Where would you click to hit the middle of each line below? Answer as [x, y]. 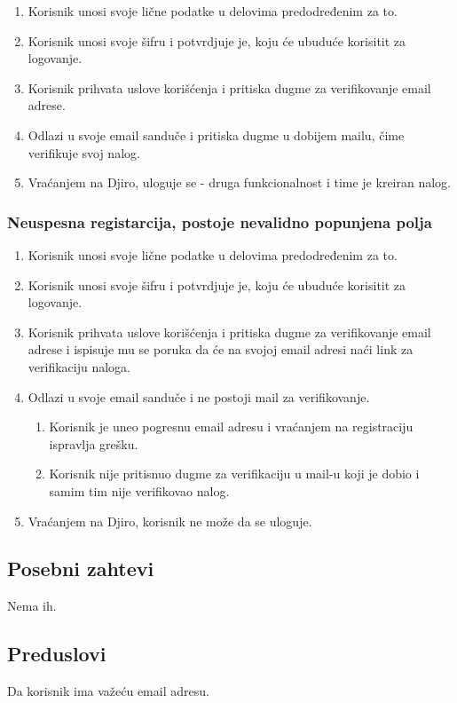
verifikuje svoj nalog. [84, 152]
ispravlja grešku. [94, 443]
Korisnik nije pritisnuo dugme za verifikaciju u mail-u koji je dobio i [234, 474]
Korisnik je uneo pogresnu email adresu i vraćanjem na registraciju [231, 427]
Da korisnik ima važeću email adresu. [108, 691]
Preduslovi [57, 654]
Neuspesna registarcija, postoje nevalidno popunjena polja [220, 221]
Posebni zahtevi [81, 569]
